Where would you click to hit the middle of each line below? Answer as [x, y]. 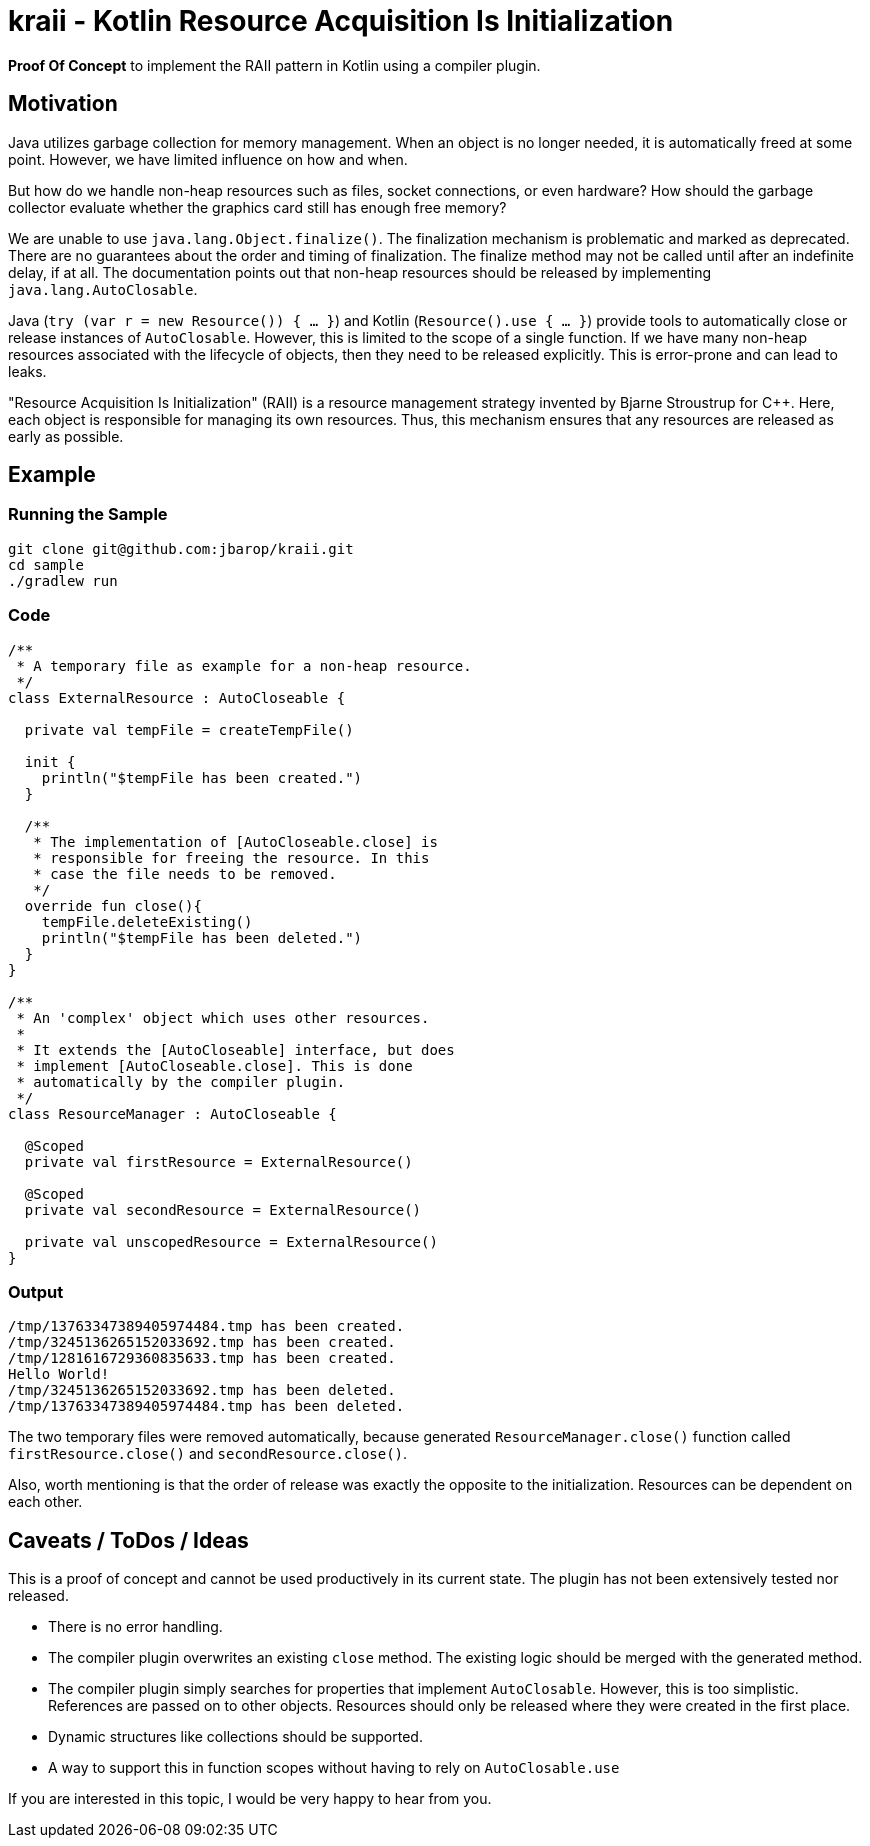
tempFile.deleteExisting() [147, 921]
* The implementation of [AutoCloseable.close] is [235, 841]
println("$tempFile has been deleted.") [202, 937]
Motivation [63, 104]
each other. [45, 1502]
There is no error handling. [135, 1627]
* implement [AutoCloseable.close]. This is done [214, 1065]
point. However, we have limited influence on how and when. [208, 159]
